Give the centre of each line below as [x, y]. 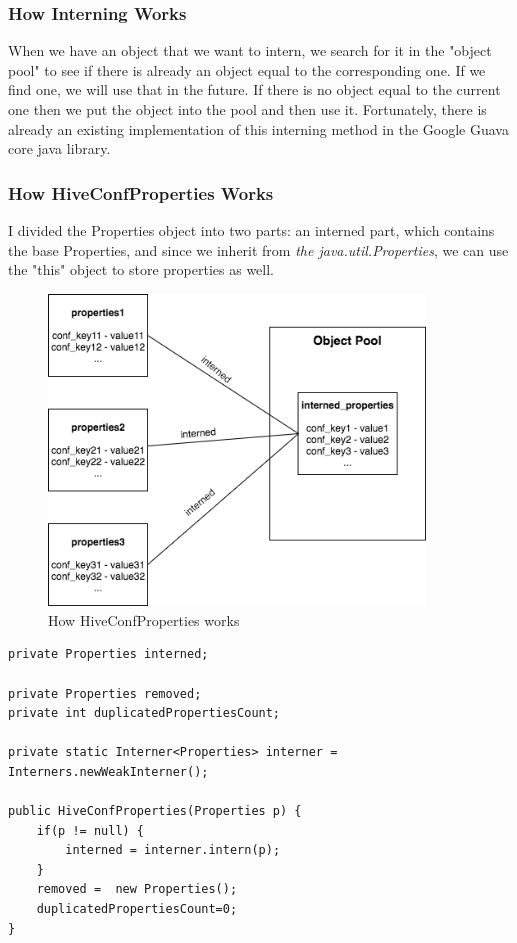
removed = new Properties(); [137, 889]
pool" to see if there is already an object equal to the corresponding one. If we [247, 69]
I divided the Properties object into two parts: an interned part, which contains [251, 230]
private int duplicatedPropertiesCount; [144, 713]
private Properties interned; [108, 654]
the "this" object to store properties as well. [141, 269]
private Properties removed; [105, 693]
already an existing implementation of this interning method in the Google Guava [258, 128]
